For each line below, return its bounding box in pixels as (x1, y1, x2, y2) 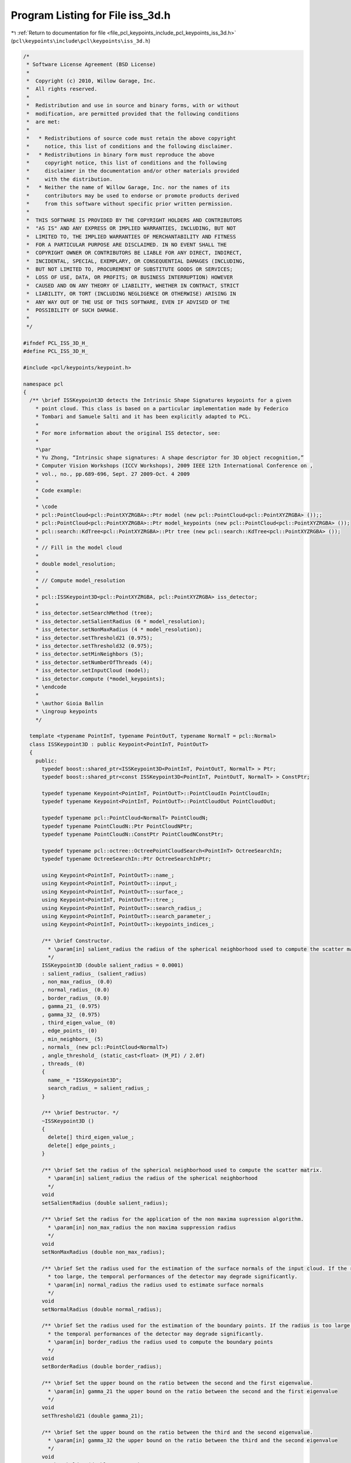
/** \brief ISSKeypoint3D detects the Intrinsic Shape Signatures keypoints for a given (29, 397, 292, 404)
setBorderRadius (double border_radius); (42, 1364, 162, 1370)
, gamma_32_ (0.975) (42, 1011, 101, 1018)
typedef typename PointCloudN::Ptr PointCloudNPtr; (42, 823, 193, 829)
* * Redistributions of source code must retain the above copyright (26, 135, 236, 142)
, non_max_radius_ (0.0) (42, 978, 113, 985)
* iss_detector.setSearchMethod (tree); (35, 610, 153, 617)
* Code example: (35, 487, 82, 494)
